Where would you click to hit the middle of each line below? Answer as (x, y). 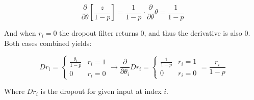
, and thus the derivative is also (193, 33)
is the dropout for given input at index (101, 91)
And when (20, 33)
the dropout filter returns (99, 33)
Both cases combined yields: (48, 43)
